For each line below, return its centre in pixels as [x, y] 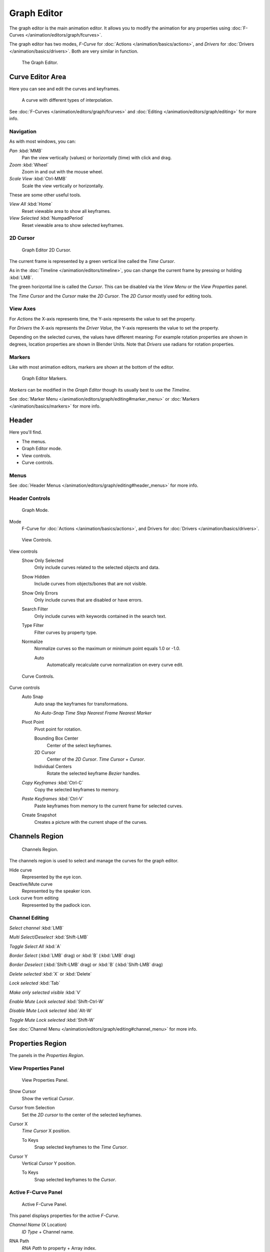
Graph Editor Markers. [44, 379]
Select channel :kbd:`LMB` [36, 928]
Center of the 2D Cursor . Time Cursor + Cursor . [96, 759]
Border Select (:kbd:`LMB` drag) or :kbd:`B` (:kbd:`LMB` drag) [72, 956]
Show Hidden [36, 576]
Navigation [23, 131]
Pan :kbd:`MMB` [26, 151]
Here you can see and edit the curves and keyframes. [64, 89]
